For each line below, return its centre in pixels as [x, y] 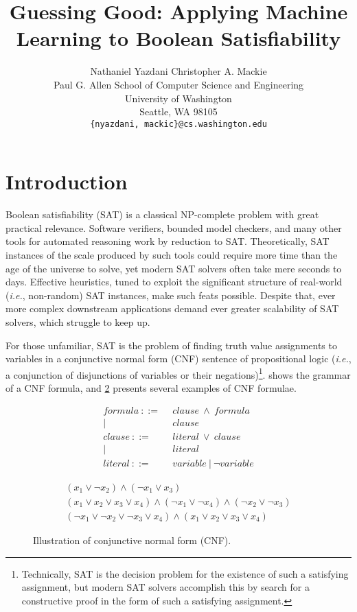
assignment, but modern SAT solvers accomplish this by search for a [165, 587]
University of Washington [178, 98]
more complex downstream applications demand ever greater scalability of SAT [172, 308]
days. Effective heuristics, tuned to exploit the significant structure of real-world [174, 282]
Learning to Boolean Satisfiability [178, 38]
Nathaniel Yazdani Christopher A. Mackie [178, 71]
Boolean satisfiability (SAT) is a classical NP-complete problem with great [162, 214]
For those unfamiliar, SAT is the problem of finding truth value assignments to [171, 345]
